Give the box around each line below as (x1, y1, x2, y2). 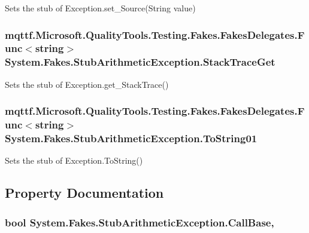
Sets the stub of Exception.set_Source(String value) (5, 2, 196, 14)
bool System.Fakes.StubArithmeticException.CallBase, (5, 214, 274, 229)
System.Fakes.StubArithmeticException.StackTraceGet (5, 54, 275, 69)
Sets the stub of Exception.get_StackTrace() (5, 78, 169, 90)
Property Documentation (5, 183, 164, 202)
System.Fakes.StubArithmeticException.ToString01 (5, 131, 257, 146)
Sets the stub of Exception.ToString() (5, 154, 143, 167)
